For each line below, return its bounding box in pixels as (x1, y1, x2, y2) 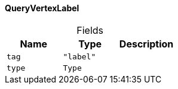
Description (119, 37, 174, 50)
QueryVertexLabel (5, 3, 79, 13)
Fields (76, 24, 104, 36)
